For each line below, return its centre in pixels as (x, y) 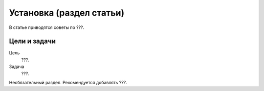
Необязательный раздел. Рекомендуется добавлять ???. (68, 83)
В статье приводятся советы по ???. (47, 27)
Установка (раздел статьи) (67, 13)
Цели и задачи (33, 41)
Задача (17, 67)
